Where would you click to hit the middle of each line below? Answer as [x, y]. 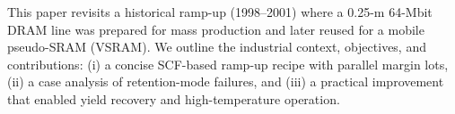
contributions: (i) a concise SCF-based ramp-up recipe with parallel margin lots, [228, 64]
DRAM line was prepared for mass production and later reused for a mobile [216, 29]
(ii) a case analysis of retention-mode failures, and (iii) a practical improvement [226, 81]
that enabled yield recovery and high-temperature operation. [174, 98]
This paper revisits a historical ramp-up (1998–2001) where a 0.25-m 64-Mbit [220, 12]
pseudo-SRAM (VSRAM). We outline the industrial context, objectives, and [217, 47]
